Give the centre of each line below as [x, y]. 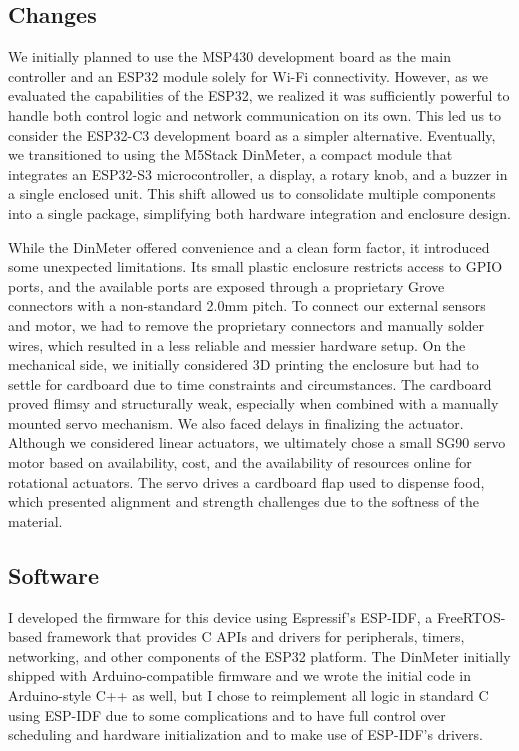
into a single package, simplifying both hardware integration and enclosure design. [259, 212]
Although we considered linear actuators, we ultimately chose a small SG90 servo [257, 442]
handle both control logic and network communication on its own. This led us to [255, 114]
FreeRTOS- [471, 616]
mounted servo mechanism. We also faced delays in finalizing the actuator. [236, 422]
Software [54, 574]
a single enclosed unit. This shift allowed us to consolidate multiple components [252, 193]
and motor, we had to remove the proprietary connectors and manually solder [246, 324]
